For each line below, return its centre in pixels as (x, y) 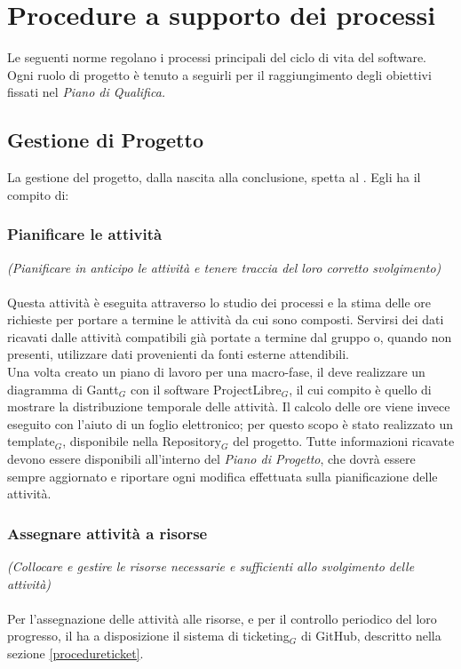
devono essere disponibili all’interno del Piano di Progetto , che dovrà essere (211, 459)
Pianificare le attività (85, 234)
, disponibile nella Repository (142, 441)
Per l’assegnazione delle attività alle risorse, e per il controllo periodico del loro (222, 618)
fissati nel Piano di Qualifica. (87, 92)
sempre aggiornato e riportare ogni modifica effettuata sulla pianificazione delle (223, 476)
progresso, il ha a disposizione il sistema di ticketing (148, 636)
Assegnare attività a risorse (107, 533)
